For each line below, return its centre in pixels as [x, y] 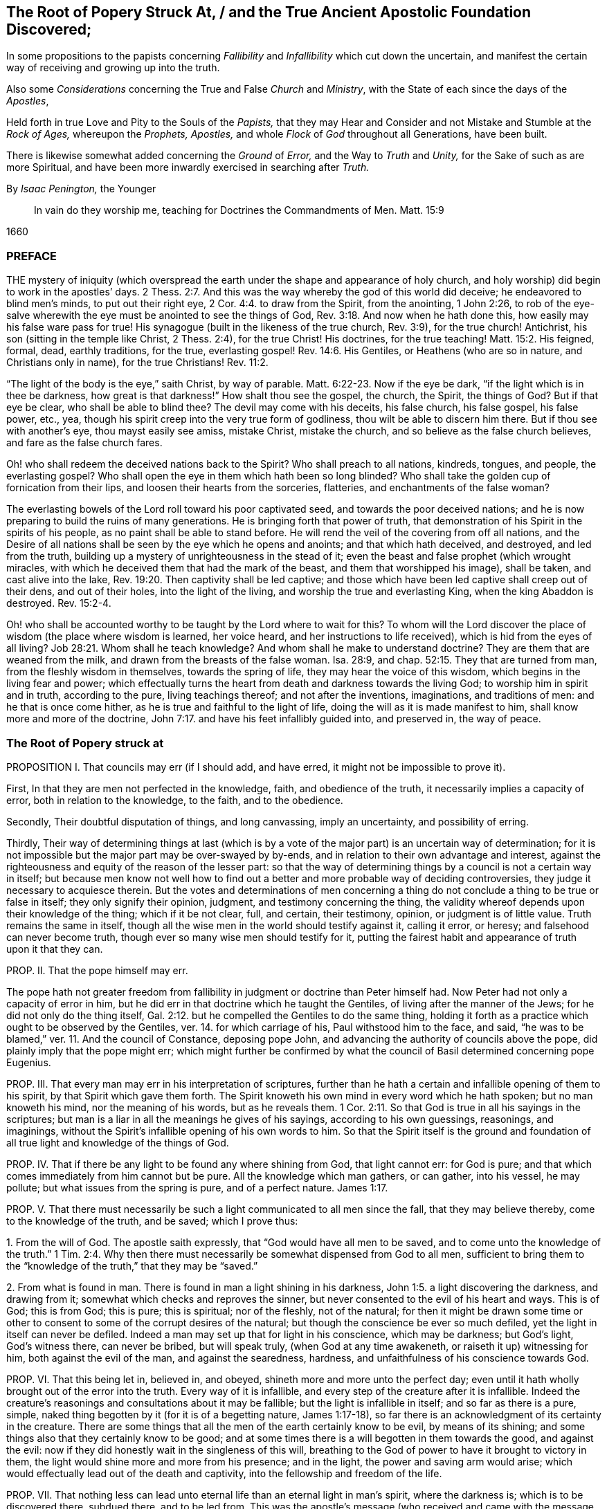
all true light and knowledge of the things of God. [118, 1142]
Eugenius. [29, 1062]
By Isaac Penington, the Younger [81, 189]
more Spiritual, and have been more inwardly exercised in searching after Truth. [188, 167]
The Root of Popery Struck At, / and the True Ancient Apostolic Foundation [269, 12]
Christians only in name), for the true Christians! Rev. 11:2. [137, 363]
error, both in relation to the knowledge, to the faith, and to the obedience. [175, 800]
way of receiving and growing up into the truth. [113, 68]
